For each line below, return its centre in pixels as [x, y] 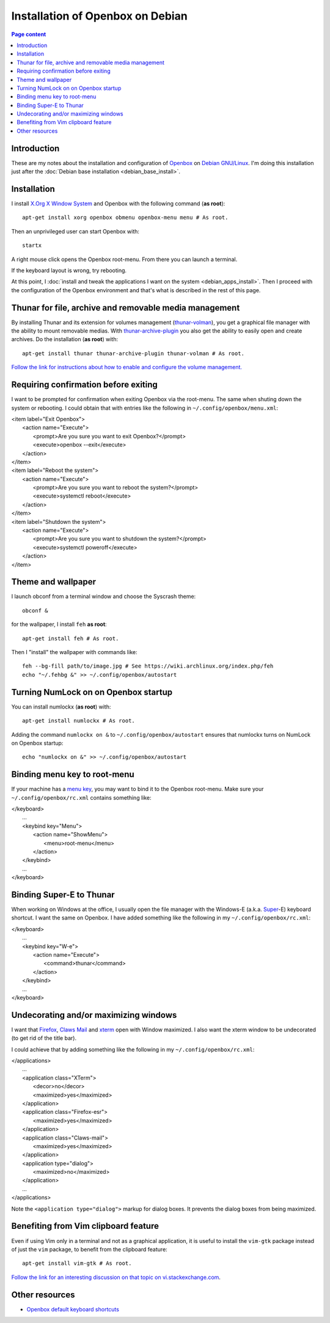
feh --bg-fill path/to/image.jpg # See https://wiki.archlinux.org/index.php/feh [148, 666]
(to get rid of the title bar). [44, 1038]
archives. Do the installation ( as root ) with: [65, 339]
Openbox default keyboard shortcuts [73, 1309]
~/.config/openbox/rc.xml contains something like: [81, 797]
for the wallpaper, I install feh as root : [59, 624]
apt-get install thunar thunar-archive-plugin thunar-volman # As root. [133, 353]
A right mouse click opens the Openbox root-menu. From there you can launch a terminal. [124, 259]
